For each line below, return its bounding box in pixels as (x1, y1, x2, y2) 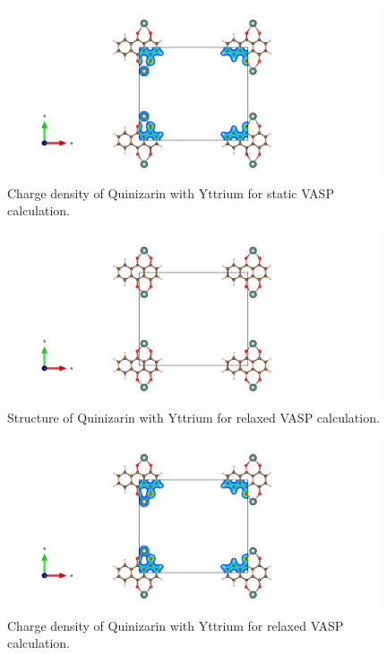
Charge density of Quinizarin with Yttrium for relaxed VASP (7, 616, 344, 634)
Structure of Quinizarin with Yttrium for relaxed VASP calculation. (7, 408, 380, 427)
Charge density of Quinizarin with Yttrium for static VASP (7, 183, 334, 202)
